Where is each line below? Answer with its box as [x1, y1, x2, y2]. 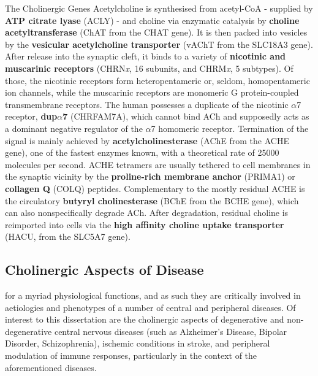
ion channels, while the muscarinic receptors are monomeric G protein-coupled [5, 86, 299, 99]
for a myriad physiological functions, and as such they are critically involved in [5, 289, 301, 302]
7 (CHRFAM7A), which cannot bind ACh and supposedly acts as [62, 110, 309, 123]
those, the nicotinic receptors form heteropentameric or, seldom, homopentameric [5, 74, 310, 86]
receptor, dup [5, 110, 58, 123]
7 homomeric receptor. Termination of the [151, 121, 309, 134]
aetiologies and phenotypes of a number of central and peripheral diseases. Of [5, 301, 296, 313]
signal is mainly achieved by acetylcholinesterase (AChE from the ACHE [5, 134, 289, 147]
